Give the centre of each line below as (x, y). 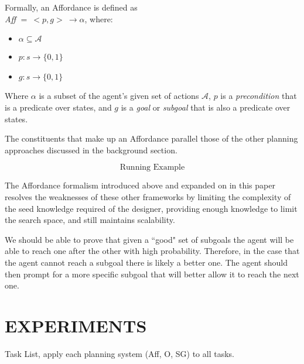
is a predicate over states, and (58, 107)
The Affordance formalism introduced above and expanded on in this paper (140, 185)
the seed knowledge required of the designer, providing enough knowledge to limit (151, 208)
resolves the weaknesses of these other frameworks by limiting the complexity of (148, 196)
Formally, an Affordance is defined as (71, 7)
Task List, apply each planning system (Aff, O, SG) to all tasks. (119, 353)
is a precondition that (259, 96)
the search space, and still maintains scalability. (90, 220)
